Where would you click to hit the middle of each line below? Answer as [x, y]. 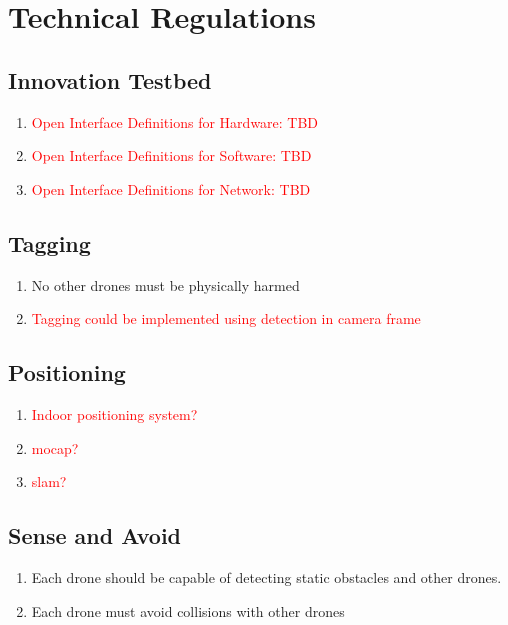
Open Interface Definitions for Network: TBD [171, 188]
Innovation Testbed [110, 79]
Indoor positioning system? [114, 413]
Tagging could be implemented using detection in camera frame [226, 318]
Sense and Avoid [94, 535]
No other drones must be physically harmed [165, 284]
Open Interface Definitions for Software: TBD [171, 155]
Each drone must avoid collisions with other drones [188, 610]
